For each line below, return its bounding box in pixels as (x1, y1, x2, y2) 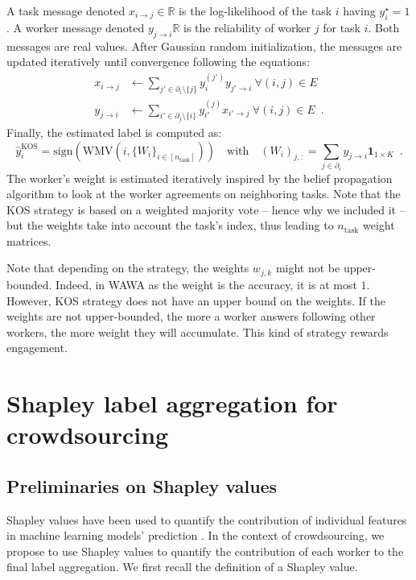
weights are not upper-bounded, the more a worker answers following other (6, 308, 376, 325)
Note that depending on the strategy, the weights (6, 259, 249, 276)
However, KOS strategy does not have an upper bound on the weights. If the (6, 292, 385, 309)
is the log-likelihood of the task (179, 2, 332, 19)
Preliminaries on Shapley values (6, 473, 278, 498)
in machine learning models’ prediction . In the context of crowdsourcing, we (6, 527, 385, 544)
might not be (275, 259, 340, 276)
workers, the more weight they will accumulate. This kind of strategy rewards (6, 323, 389, 340)
